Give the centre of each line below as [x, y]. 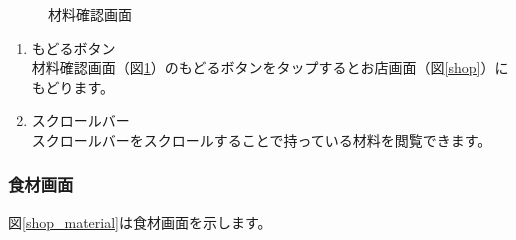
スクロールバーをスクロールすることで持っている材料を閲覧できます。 [261, 139]
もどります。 [73, 86]
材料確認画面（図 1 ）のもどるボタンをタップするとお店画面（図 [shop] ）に [270, 67]
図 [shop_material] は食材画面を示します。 [140, 221]
